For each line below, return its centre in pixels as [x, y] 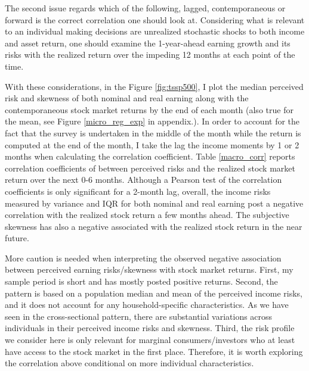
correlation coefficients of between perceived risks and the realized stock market [150, 168]
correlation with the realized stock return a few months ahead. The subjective [147, 215]
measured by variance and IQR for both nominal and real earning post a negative [154, 203]
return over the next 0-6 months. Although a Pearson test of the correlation [143, 180]
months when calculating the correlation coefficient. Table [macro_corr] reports [150, 156]
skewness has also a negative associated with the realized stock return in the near [154, 226]
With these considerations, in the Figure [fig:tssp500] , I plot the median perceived [154, 86]
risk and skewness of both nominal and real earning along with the [127, 98]
